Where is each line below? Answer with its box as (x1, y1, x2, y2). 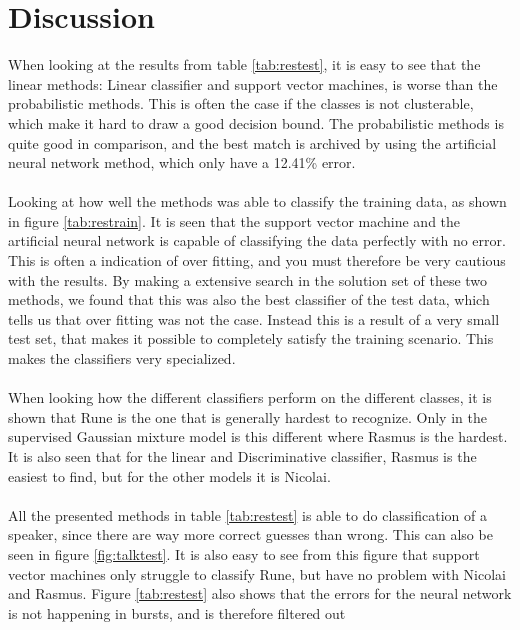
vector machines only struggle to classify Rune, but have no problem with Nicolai (8, 563, 506, 584)
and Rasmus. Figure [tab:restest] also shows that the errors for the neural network (8, 583, 512, 604)
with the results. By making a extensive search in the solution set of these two (8, 269, 488, 290)
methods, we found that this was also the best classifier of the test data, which (8, 289, 490, 310)
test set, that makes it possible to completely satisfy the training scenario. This (8, 328, 494, 349)
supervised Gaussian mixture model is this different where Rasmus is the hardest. (8, 426, 508, 447)
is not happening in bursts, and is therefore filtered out (8, 602, 346, 623)
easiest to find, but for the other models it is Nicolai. (8, 465, 331, 486)
